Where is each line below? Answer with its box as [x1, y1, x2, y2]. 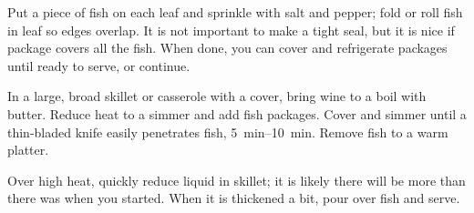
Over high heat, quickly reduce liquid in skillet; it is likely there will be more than [7, 170, 466, 189]
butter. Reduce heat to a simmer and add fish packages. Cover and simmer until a [7, 104, 467, 123]
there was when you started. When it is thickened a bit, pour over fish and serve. [7, 188, 460, 208]
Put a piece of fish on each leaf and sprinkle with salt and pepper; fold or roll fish [7, 3, 463, 21]
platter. [7, 140, 49, 159]
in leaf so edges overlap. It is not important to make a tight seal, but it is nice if [7, 20, 455, 39]
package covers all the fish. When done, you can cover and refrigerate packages [7, 38, 448, 57]
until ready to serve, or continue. [7, 56, 191, 75]
